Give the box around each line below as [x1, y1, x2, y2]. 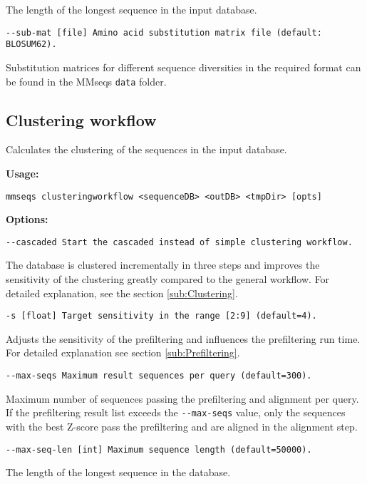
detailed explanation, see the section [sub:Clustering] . [6, 285, 238, 300]
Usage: [6, 165, 39, 180]
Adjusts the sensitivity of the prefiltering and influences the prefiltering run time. [6, 331, 361, 346]
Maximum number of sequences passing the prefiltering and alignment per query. [6, 391, 359, 406]
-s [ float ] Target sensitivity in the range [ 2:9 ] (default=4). [6, 311, 317, 321]
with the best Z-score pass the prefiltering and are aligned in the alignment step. [6, 418, 358, 433]
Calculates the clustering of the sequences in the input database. [6, 142, 287, 157]
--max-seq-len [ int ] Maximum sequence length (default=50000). [6, 444, 312, 455]
